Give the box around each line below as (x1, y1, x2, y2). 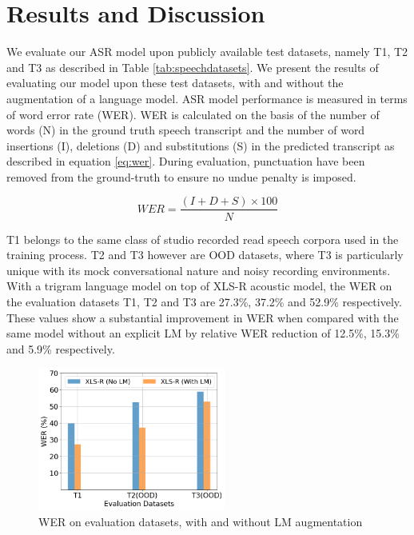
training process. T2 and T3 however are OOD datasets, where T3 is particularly (6, 246, 404, 263)
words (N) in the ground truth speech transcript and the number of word (6, 122, 365, 138)
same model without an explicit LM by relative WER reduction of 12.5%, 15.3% (6, 325, 400, 341)
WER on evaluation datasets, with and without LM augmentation (38, 513, 363, 530)
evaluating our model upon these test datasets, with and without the (6, 74, 344, 91)
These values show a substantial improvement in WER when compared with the (6, 309, 399, 325)
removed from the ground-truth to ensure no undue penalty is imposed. (6, 168, 356, 185)
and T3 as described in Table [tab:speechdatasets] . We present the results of (6, 58, 379, 75)
